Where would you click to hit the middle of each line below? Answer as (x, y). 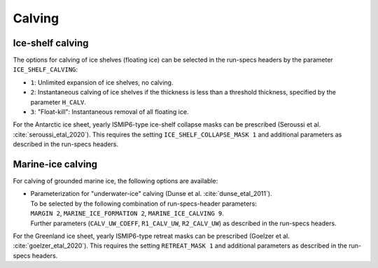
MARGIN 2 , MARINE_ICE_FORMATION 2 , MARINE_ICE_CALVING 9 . (127, 213)
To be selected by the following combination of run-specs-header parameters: (143, 204)
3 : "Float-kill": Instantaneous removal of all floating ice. (110, 112)
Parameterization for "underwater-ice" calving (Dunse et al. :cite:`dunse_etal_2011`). (151, 194)
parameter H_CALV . (58, 102)
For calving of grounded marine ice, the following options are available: (115, 181)
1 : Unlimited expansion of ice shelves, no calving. (102, 82)
